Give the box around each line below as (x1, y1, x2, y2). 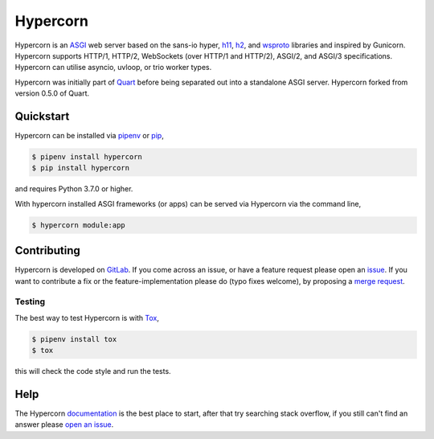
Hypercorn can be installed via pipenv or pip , (14, 131, 164, 141)
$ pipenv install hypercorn (31, 153, 142, 161)
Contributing (14, 244, 80, 257)
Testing (14, 296, 46, 307)
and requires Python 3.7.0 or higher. (14, 184, 133, 194)
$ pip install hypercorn (31, 163, 130, 173)
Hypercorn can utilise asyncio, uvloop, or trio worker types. (14, 63, 212, 72)
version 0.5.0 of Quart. (14, 88, 90, 98)
